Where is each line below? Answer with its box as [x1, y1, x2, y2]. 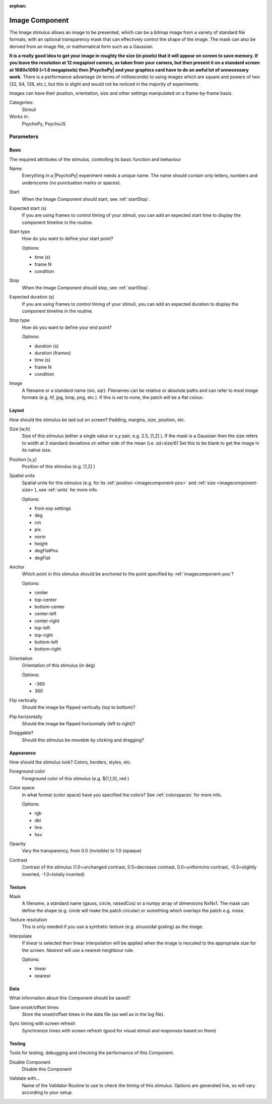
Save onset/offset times [9, 1004, 59, 1010]
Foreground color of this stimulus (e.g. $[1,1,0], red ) [22, 775, 129, 781]
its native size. [22, 447, 52, 453]
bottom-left [34, 638, 58, 645]
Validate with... [9, 1075, 40, 1081]
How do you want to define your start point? [22, 236, 113, 242]
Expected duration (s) [9, 294, 55, 300]
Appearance [9, 749, 36, 756]
